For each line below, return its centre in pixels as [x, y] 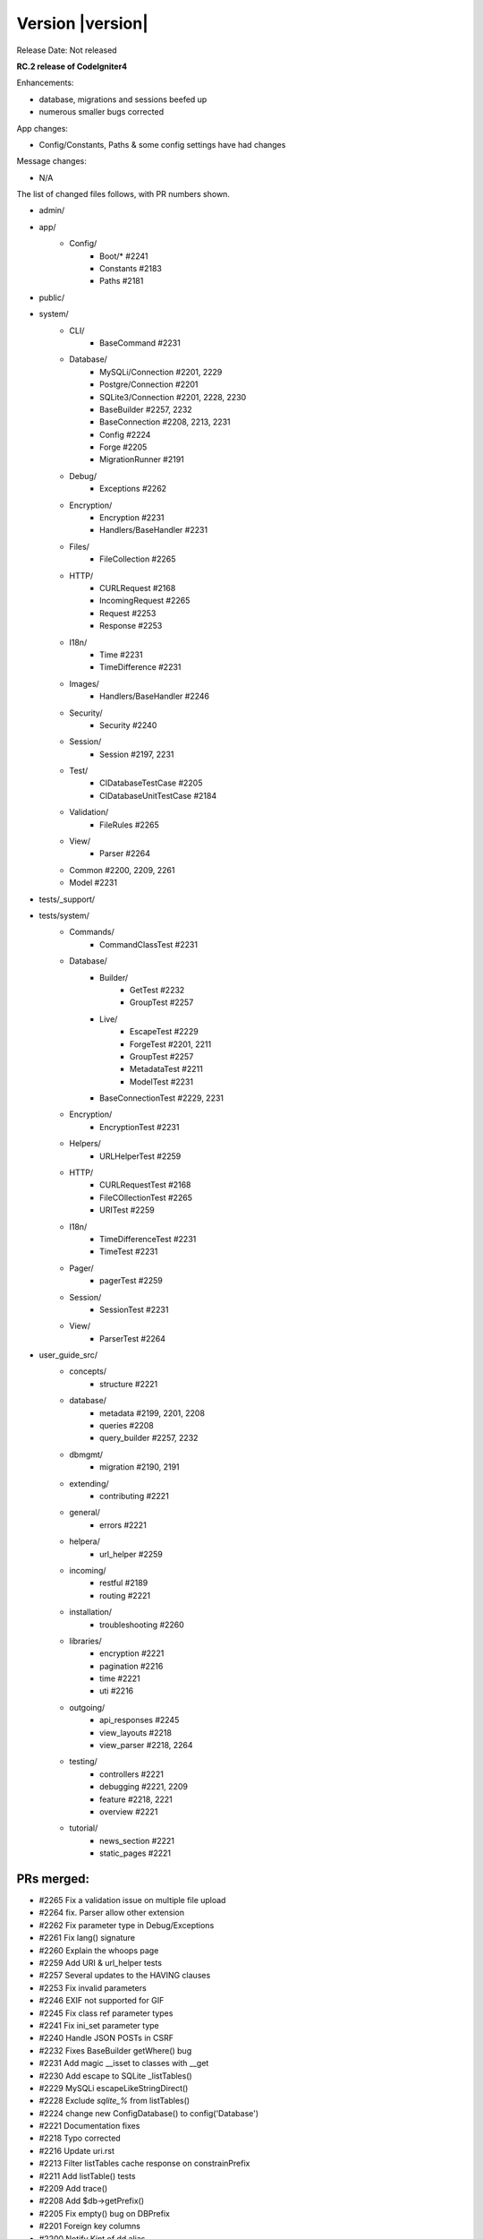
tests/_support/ [67, 899]
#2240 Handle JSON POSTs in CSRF [106, 2038]
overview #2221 [129, 1811]
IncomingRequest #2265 [145, 601]
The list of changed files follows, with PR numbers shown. [123, 194]
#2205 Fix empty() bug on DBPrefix [104, 2213]
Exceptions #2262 [133, 489]
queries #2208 [127, 1426]
